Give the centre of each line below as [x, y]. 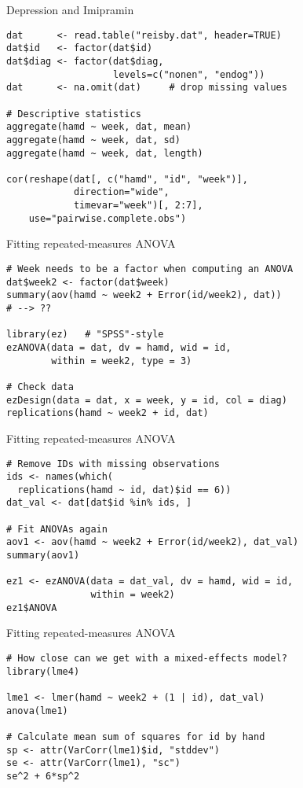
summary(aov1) [43, 556]
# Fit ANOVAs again [57, 529]
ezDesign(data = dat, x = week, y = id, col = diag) [147, 400]
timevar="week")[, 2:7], [138, 206]
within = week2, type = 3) [122, 361]
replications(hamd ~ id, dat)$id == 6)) [124, 490]
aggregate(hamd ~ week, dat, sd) [93, 140]
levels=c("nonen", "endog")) [189, 74]
